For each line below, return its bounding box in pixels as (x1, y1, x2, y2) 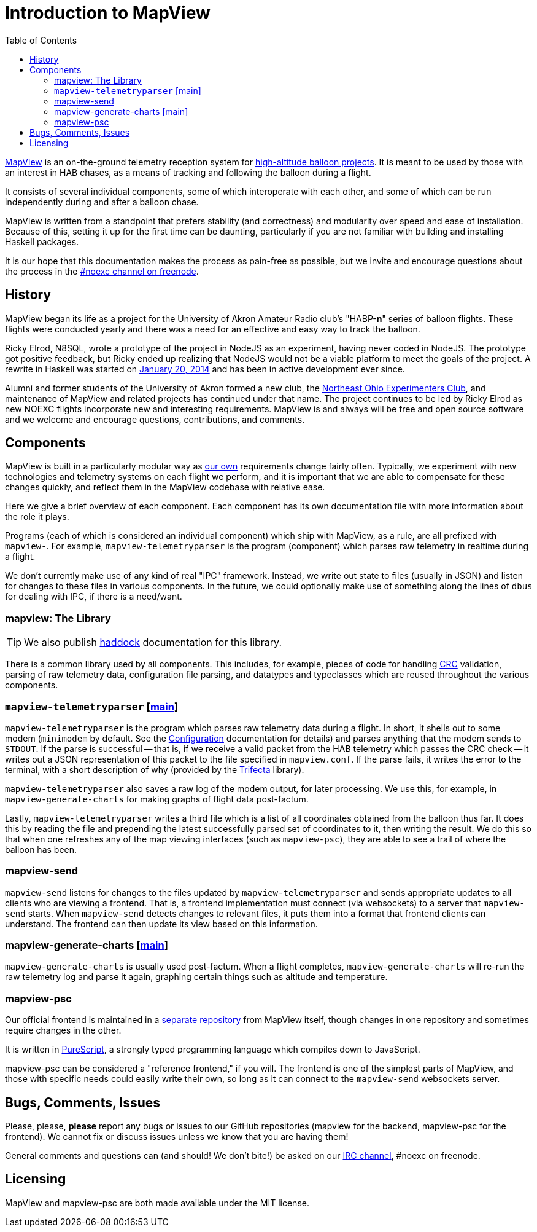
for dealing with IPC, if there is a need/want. (5, 591, 182, 602)
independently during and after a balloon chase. (5, 196, 199, 207)
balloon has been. (5, 844, 77, 855)
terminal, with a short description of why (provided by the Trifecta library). (5, 764, 304, 775)
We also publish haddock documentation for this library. (24, 636, 282, 649)
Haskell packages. (5, 236, 79, 247)
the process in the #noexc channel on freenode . (5, 265, 199, 277)
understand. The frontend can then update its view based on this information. (5, 918, 318, 929)
